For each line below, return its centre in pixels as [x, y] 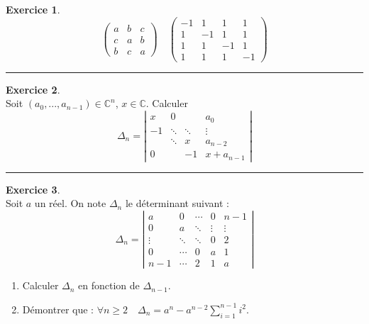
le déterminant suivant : [177, 203]
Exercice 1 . [33, 9]
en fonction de [109, 285]
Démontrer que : [58, 309]
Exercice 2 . [33, 89]
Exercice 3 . [33, 189]
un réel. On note [70, 203]
